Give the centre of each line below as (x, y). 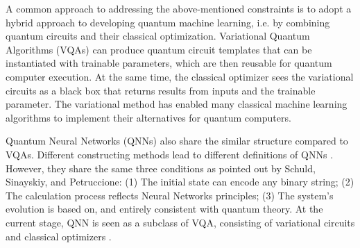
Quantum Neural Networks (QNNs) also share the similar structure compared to (177, 141)
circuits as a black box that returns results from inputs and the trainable (161, 90)
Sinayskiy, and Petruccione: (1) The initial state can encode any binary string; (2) (180, 182)
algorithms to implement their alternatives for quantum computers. (148, 117)
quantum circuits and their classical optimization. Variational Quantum (158, 36)
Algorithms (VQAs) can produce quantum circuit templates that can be (159, 49)
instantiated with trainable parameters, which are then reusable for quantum (169, 63)
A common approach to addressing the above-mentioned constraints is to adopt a (179, 8)
